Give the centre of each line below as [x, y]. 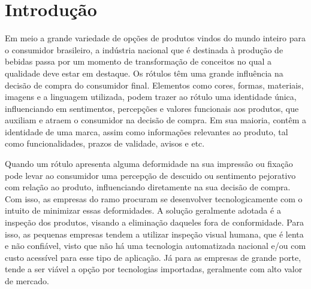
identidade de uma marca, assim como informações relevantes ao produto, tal [147, 131]
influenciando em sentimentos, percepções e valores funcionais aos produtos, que [152, 108]
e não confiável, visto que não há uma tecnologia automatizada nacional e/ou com [155, 246]
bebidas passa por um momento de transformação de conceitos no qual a [138, 61]
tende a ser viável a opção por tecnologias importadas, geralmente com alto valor [154, 269]
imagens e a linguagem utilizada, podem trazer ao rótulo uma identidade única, [151, 97]
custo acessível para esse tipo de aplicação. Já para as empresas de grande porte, [153, 257]
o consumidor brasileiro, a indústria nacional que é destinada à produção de [144, 49]
